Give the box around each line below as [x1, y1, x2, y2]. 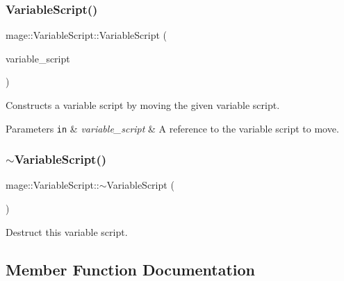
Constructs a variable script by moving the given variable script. [6, 98, 280, 112]
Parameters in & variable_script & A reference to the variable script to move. [6, 121, 339, 135]
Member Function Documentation [6, 258, 256, 280]
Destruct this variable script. [6, 224, 128, 239]
